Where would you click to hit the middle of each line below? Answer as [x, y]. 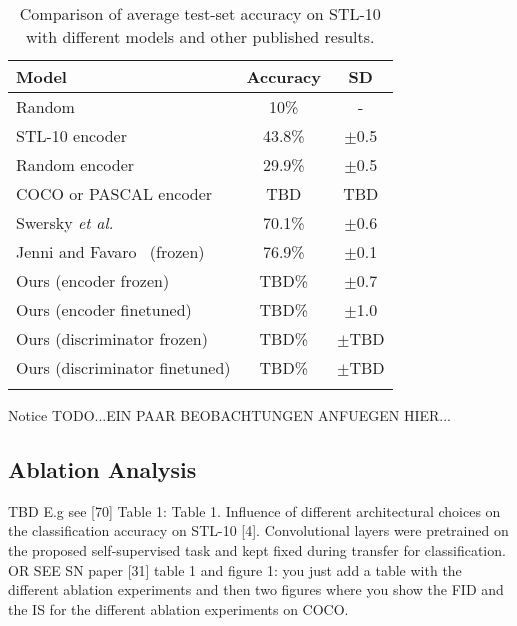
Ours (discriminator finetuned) [123, 367]
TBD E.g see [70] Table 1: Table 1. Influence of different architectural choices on [254, 510]
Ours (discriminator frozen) [112, 338]
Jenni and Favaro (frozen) [110, 251]
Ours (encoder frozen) [93, 280]
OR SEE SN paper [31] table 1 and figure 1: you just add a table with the [235, 569]
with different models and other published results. [200, 36]
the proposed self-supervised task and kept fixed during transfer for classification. [257, 549]
